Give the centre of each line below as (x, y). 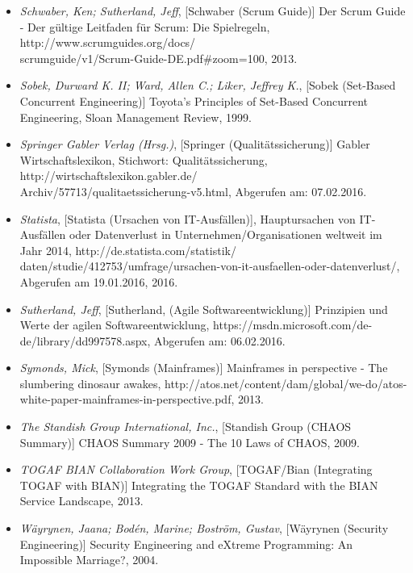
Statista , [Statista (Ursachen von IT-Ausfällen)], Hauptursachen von (188, 218)
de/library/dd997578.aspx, (85, 340)
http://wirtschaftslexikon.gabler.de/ (108, 176)
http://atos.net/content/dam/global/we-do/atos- (286, 383)
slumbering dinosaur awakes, (90, 383)
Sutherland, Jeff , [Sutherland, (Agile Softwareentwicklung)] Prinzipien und (204, 309)
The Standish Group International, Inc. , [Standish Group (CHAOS (186, 427)
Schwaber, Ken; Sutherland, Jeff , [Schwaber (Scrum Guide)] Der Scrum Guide (213, 10)
